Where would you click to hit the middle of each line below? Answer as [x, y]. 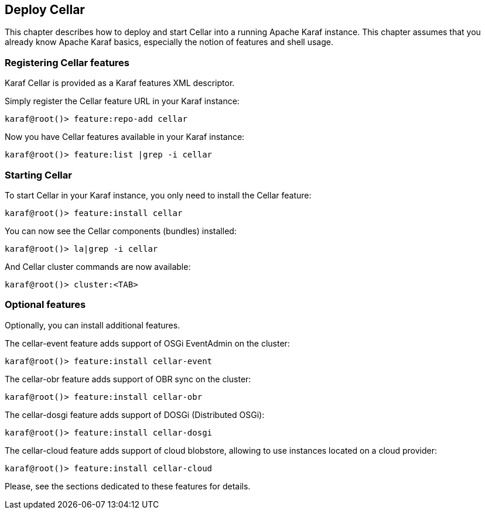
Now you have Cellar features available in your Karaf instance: [125, 137]
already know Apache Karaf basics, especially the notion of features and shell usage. [169, 42]
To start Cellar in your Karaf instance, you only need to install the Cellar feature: [158, 195]
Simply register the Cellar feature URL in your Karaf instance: [122, 101]
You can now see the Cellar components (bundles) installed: [121, 231]
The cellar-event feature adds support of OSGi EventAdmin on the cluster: [147, 343]
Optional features [45, 305]
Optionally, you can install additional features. [93, 325]
